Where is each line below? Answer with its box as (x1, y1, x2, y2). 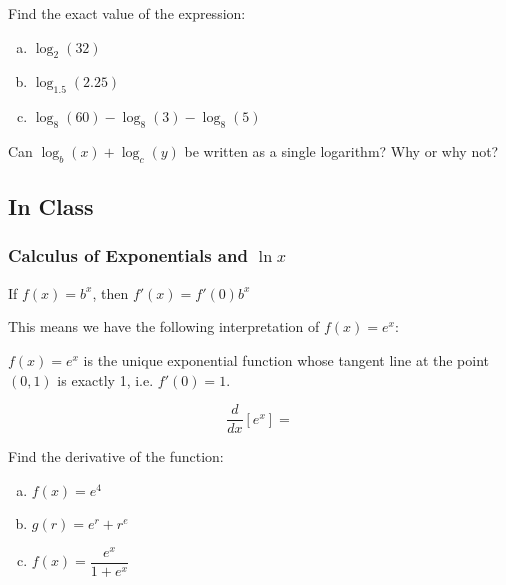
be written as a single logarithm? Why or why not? (184, 140, 499, 161)
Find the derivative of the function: (8, 446, 224, 467)
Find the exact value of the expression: (8, 3, 246, 23)
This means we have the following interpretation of (8, 316, 320, 337)
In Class (8, 191, 94, 222)
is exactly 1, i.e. (57, 369, 154, 390)
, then (92, 282, 129, 303)
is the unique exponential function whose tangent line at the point (83, 349, 490, 370)
